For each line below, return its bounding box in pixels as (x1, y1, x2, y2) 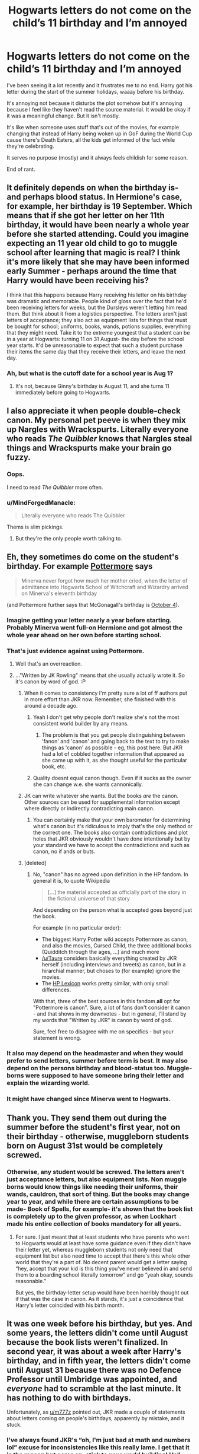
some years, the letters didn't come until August (6, 1328, 188, 1338)
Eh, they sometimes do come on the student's (6, 552, 179, 562)
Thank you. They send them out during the (6, 1113, 167, 1123)
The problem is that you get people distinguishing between (41, 731, 185, 739)
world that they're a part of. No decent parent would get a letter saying (15, 1258, 188, 1265)
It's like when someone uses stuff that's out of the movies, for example (6, 123, 180, 131)
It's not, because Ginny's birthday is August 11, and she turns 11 (15, 383, 170, 390)
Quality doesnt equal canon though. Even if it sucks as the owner (32, 775, 191, 782)
